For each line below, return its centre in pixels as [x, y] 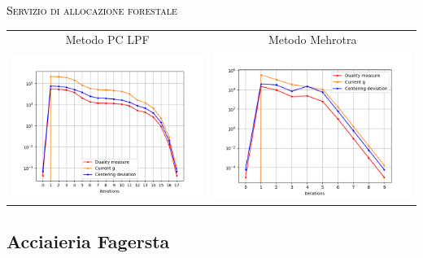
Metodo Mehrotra [312, 39]
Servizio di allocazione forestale [92, 10]
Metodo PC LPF [107, 39]
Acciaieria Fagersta [88, 241]
